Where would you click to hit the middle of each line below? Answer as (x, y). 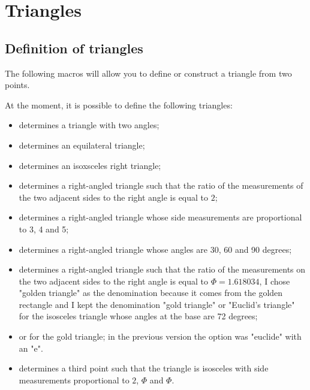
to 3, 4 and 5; (44, 229)
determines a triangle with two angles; (89, 125)
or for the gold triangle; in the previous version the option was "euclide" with (160, 336)
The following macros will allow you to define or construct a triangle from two (148, 73)
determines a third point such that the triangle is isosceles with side (144, 368)
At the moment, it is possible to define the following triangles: (119, 105)
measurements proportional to (74, 380)
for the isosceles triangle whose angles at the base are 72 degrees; (138, 316)
